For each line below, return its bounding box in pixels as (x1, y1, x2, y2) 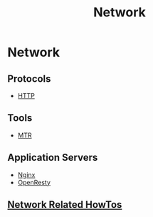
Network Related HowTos (7, 199, 122, 211)
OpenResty (17, 178, 51, 186)
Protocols (7, 73, 51, 85)
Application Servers (7, 152, 98, 164)
